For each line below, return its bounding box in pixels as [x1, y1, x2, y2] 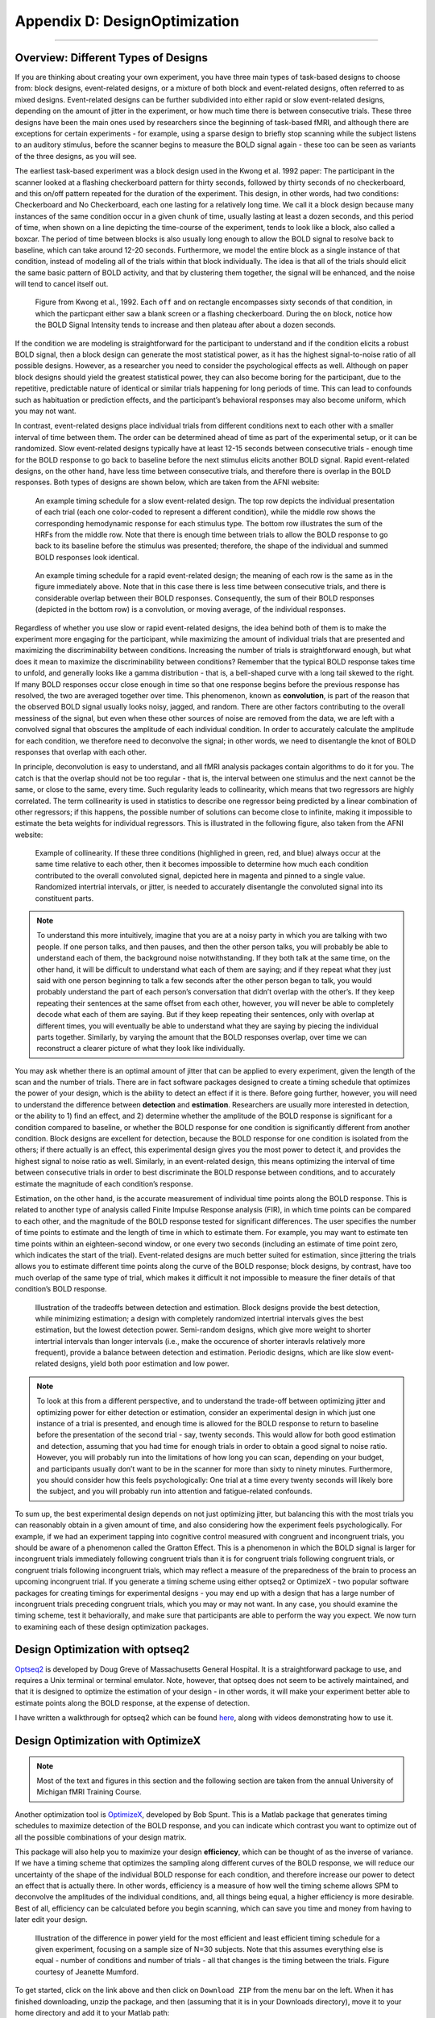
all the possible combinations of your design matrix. [14, 1832, 187, 1842]
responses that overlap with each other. [14, 747, 147, 756]
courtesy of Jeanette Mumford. [35, 1966, 139, 1977]
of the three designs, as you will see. [14, 151, 137, 161]
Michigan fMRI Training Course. [36, 1787, 142, 1797]
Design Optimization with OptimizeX [14, 1734, 201, 1748]
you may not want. [14, 406, 77, 416]
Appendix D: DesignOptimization [14, 12, 239, 30]
